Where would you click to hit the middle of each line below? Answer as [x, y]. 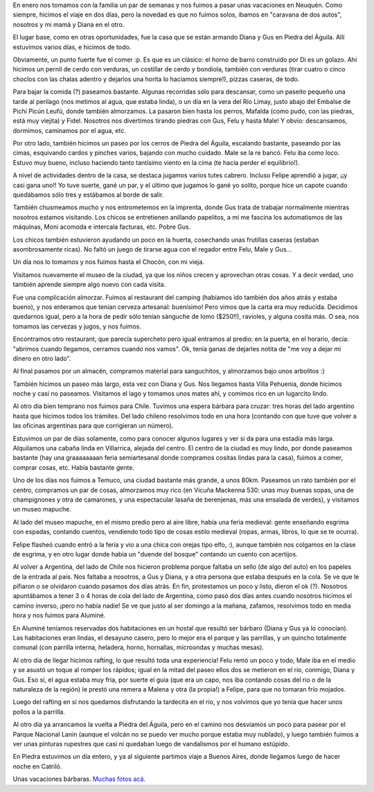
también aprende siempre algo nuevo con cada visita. [89, 285]
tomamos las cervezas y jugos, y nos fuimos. [77, 326]
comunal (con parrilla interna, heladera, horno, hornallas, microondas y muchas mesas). [139, 647]
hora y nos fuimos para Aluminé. [59, 615]
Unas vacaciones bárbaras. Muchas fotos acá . [79, 779]
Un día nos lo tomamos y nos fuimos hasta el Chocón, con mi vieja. [108, 262]
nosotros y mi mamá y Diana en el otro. [69, 24]
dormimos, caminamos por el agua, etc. [69, 130]
